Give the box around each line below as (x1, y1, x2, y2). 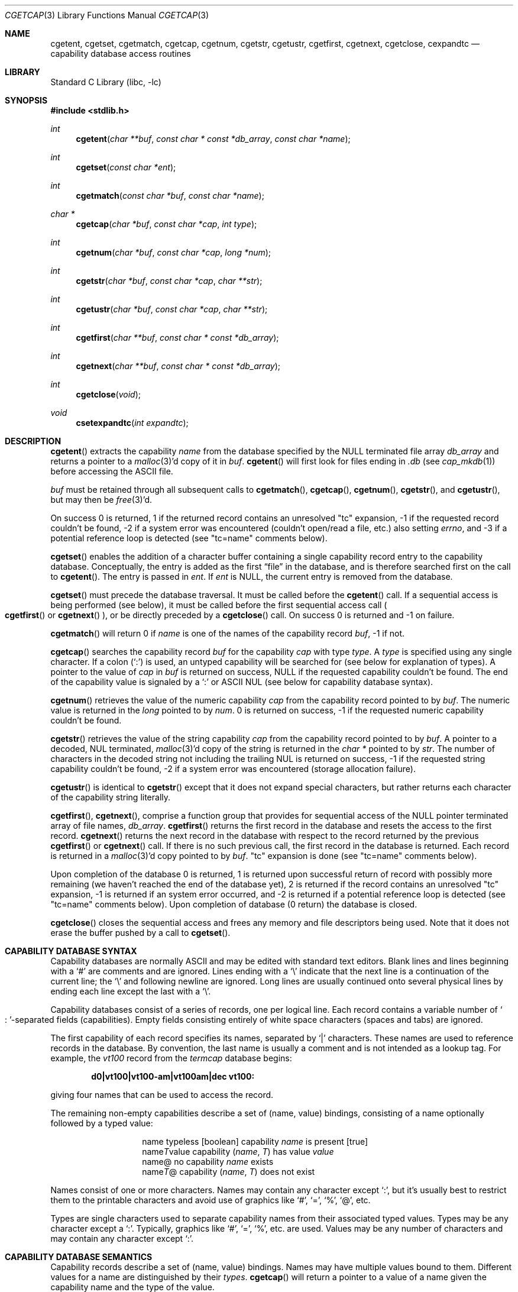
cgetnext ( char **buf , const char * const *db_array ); (76, 361, 281, 371)
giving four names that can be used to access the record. (50, 1090, 274, 1100)
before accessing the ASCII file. (50, 466, 173, 476)
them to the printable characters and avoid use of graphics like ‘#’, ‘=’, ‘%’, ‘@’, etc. (50, 1195, 371, 1205)
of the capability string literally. (50, 792, 171, 802)
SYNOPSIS (5, 95, 48, 105)
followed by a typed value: (50, 1118, 153, 1128)
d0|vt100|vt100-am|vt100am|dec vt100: (91, 1071, 255, 1081)
